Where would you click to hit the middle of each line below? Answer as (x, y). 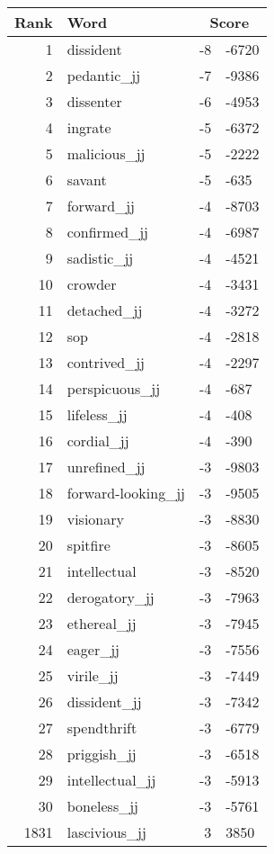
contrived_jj (106, 362)
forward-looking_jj (126, 493)
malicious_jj (106, 153)
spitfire (88, 545)
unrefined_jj (106, 467)
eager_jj (93, 649)
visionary (95, 519)
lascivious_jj (106, 832)
